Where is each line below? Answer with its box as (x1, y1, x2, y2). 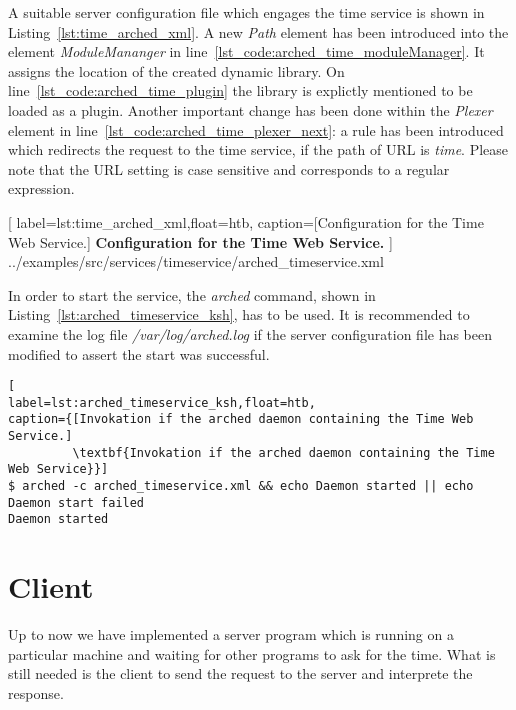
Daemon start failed (8, 495, 145, 510)
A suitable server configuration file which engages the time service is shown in (8, 2, 485, 22)
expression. (8, 178, 75, 199)
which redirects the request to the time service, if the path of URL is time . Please (8, 139, 509, 160)
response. (8, 682, 64, 703)
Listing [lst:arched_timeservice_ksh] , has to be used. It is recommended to (8, 304, 470, 325)
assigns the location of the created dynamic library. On (8, 60, 345, 81)
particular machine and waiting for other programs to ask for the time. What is (8, 643, 496, 664)
